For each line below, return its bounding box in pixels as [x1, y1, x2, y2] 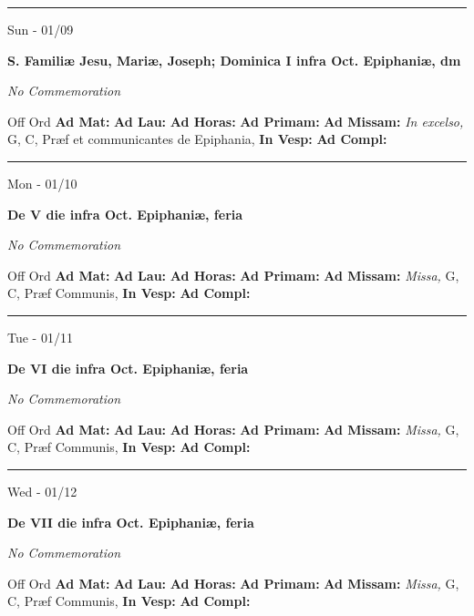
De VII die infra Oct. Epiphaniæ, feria [7, 512, 254, 531]
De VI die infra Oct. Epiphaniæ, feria [7, 358, 249, 377]
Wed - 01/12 [7, 481, 77, 500]
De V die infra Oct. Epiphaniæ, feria [7, 204, 243, 223]
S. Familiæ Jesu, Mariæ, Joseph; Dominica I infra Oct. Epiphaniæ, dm [7, 50, 461, 69]
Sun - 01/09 [7, 20, 74, 38]
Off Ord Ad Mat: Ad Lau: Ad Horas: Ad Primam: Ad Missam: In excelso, [7, 111, 464, 130]
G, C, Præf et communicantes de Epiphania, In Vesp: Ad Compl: [7, 129, 387, 149]
